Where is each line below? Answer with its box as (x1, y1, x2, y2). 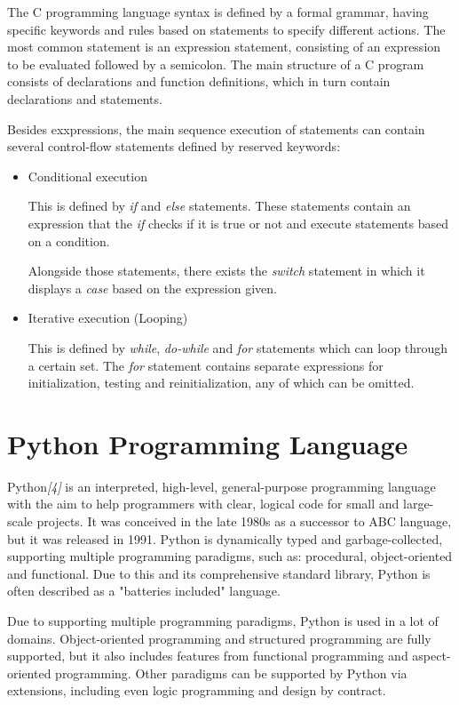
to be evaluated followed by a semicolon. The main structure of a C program (7, 54, 424, 73)
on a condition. (28, 231, 110, 250)
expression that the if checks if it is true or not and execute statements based (28, 213, 448, 232)
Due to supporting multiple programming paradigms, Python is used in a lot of (7, 611, 439, 629)
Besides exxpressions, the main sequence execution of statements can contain (7, 119, 425, 138)
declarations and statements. (7, 89, 162, 108)
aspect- (412, 646, 451, 665)
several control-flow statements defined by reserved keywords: (7, 137, 341, 156)
